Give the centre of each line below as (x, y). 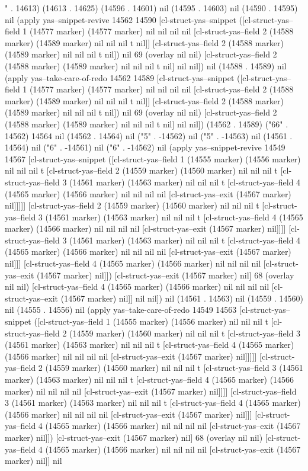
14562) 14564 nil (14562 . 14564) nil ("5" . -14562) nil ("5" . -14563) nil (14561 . (149, 135)
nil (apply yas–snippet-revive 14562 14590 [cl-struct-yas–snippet (121, 19)
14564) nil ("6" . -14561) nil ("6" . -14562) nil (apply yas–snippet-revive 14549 (145, 147)
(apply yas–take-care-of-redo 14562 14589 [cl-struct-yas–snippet (120, 77)
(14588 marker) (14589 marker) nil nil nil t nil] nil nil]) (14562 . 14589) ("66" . (147, 124)
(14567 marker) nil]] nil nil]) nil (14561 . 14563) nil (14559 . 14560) (182, 298)
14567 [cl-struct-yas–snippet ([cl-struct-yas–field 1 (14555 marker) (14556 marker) (153, 158)
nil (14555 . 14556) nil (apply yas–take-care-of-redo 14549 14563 (121, 310)
